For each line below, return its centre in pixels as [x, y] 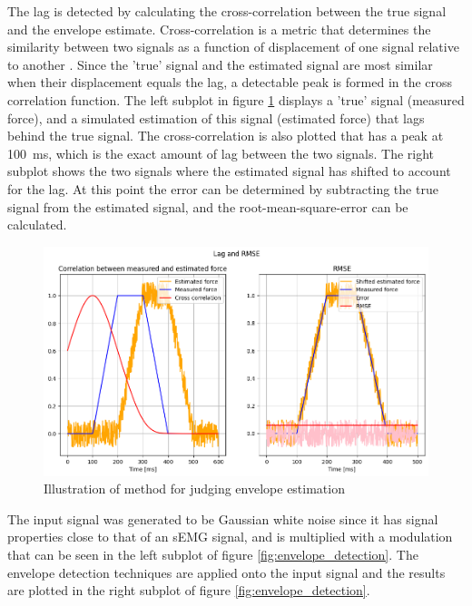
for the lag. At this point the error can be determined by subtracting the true [223, 188]
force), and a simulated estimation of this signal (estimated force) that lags [216, 117]
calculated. [37, 225]
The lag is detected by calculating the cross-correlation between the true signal [227, 11]
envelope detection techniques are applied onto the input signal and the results [226, 572]
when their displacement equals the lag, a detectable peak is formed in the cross [230, 82]
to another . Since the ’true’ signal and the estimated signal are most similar [220, 64]
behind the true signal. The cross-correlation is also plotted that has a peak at [226, 136]
